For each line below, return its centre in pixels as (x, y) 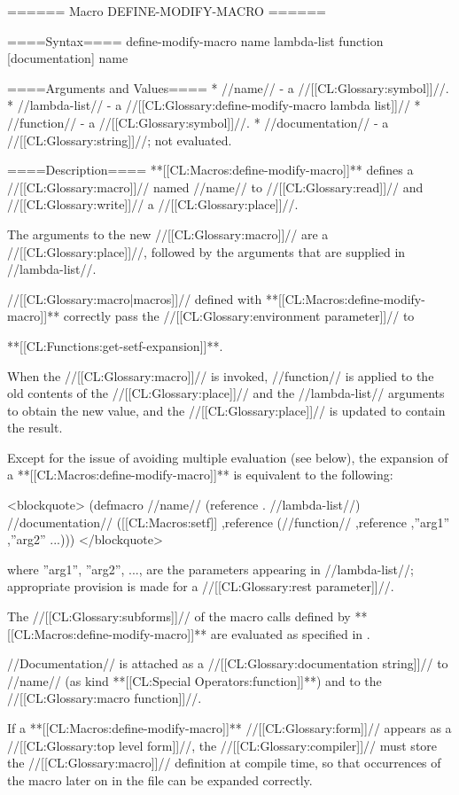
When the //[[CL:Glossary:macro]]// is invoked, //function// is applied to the (221, 375)
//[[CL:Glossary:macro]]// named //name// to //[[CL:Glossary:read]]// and (215, 187)
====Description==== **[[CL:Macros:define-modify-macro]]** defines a (210, 170)
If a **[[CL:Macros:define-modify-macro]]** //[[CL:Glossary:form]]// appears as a (229, 728)
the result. (35, 428)
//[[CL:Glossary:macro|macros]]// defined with (135, 298)
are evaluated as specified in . (290, 633)
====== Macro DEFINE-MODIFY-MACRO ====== (167, 11)
